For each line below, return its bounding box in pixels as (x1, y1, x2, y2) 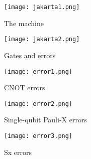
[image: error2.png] (4, 100, 73, 107)
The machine (4, 18, 44, 28)
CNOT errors (4, 82, 45, 93)
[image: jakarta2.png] (4, 36, 80, 43)
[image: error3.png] (4, 132, 73, 139)
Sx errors (4, 146, 32, 157)
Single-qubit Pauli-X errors (4, 114, 87, 125)
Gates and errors (4, 50, 56, 60)
